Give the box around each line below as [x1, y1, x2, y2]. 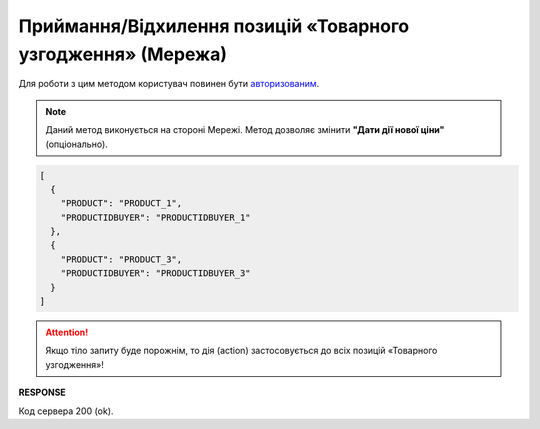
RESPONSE [18, 386, 67, 399]
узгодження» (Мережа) [18, 43, 227, 65]
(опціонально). [45, 138, 109, 150]
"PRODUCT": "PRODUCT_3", [60, 253, 183, 265]
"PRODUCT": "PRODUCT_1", [60, 198, 183, 209]
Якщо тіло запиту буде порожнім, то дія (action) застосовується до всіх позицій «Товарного [45, 345, 438, 357]
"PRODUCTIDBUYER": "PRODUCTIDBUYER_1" [60, 211, 251, 223]
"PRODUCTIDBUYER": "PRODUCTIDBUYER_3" [60, 268, 251, 279]
